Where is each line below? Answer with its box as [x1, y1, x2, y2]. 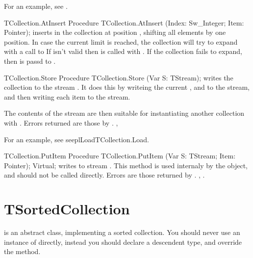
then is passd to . [4, 55, 56, 66]
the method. [4, 246, 41, 257]
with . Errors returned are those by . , [4, 117, 118, 128]
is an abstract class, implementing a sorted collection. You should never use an [4, 227, 240, 237]
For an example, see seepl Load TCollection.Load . [4, 134, 149, 144]
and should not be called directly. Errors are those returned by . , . [4, 170, 205, 180]
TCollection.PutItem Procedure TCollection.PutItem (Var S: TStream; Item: [4, 151, 236, 161]
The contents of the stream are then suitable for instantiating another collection [4, 108, 245, 118]
